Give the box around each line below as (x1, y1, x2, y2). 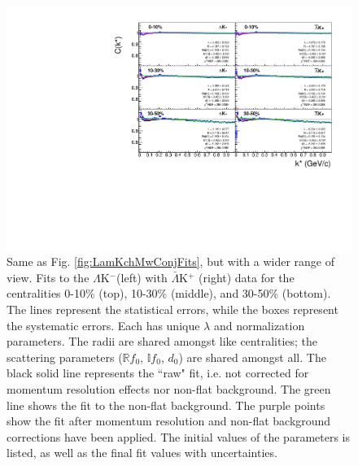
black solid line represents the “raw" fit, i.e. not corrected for (7, 364, 309, 381)
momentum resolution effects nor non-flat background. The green (7, 381, 331, 397)
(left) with (116, 268, 168, 285)
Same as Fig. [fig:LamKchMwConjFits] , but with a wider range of (7, 253, 334, 270)
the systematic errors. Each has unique (7, 316, 200, 333)
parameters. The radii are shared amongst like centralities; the (7, 333, 318, 350)
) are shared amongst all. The (178, 348, 326, 365)
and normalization (213, 316, 305, 333)
